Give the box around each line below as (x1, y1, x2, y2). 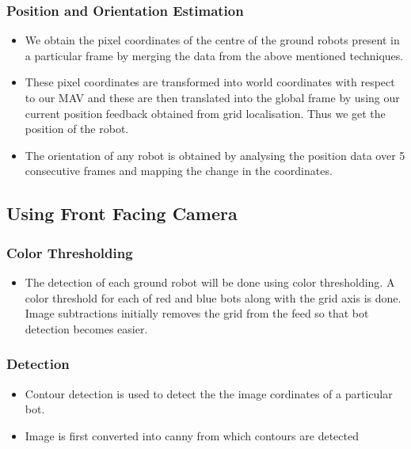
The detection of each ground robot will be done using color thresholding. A (25, 273, 395, 290)
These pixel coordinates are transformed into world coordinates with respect (25, 74, 395, 90)
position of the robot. (25, 120, 129, 137)
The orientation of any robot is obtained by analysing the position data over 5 (25, 146, 405, 163)
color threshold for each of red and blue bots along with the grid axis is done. (25, 289, 401, 306)
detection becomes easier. (25, 320, 148, 337)
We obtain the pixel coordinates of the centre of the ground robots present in (25, 32, 400, 48)
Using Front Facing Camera (6, 201, 238, 226)
